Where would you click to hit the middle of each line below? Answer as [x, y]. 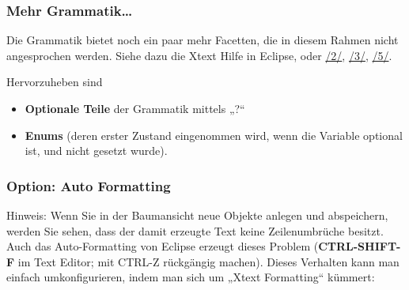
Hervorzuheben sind [55, 82]
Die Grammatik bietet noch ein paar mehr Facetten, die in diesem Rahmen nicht [203, 40]
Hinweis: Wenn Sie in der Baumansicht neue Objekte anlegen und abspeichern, [197, 215]
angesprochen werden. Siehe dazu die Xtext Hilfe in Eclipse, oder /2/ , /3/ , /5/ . [199, 55]
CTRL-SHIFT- [360, 246]
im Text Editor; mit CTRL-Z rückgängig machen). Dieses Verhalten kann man [208, 261]
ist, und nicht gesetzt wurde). [96, 151]
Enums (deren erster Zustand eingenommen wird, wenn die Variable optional [214, 135]
